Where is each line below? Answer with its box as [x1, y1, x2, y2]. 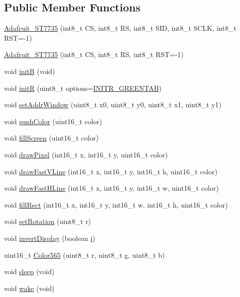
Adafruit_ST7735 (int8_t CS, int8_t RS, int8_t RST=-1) [4, 49, 184, 60]
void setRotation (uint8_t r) [4, 216, 91, 226]
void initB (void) [4, 66, 55, 76]
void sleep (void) [4, 266, 55, 277]
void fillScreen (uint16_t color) [4, 133, 99, 143]
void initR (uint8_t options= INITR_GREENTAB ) [4, 82, 162, 93]
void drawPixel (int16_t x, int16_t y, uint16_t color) [4, 149, 168, 159]
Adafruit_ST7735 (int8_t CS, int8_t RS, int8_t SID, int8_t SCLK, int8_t [4, 23, 237, 33]
